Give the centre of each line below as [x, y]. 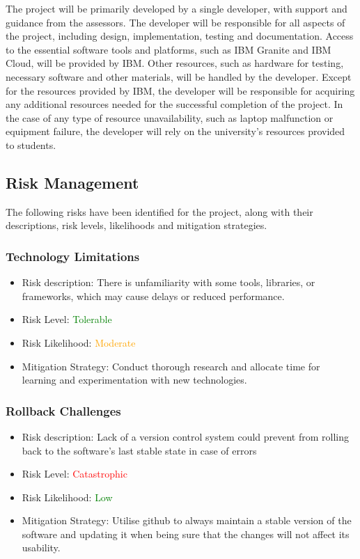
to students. [31, 144]
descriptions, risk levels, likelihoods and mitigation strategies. [136, 225]
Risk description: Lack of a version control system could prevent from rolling [186, 436]
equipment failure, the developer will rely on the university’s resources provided [175, 131]
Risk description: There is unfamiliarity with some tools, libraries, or [169, 282]
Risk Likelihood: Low [67, 497]
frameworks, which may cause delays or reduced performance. [153, 296]
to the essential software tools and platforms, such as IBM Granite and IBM [169, 49]
